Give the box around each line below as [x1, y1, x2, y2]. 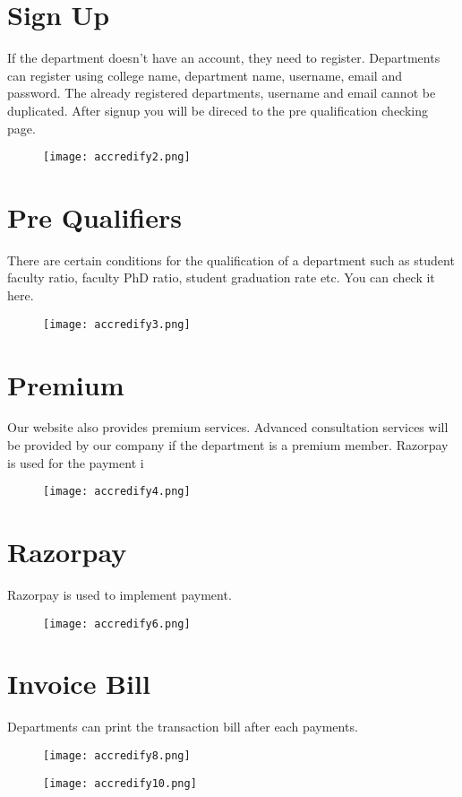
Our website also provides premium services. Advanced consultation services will [7, 418, 449, 437]
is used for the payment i [7, 453, 144, 472]
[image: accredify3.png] [43, 317, 191, 331]
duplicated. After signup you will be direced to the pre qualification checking [7, 100, 429, 119]
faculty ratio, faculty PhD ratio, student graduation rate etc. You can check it [7, 268, 435, 287]
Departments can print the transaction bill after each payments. [7, 717, 358, 736]
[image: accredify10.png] [43, 776, 197, 790]
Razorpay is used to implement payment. [7, 585, 232, 603]
